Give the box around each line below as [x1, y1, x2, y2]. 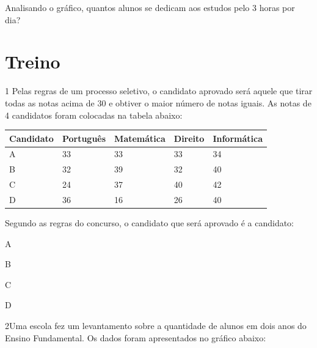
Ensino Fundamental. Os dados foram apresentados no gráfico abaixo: [5, 331, 266, 344]
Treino [5, 49, 60, 74]
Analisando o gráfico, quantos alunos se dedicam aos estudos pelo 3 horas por [5, 1, 295, 13]
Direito [173, 131, 205, 144]
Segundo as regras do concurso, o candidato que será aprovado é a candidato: [5, 217, 294, 229]
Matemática [114, 131, 166, 144]
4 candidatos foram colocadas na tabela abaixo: [5, 108, 183, 121]
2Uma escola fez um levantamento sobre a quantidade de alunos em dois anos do [5, 319, 307, 332]
